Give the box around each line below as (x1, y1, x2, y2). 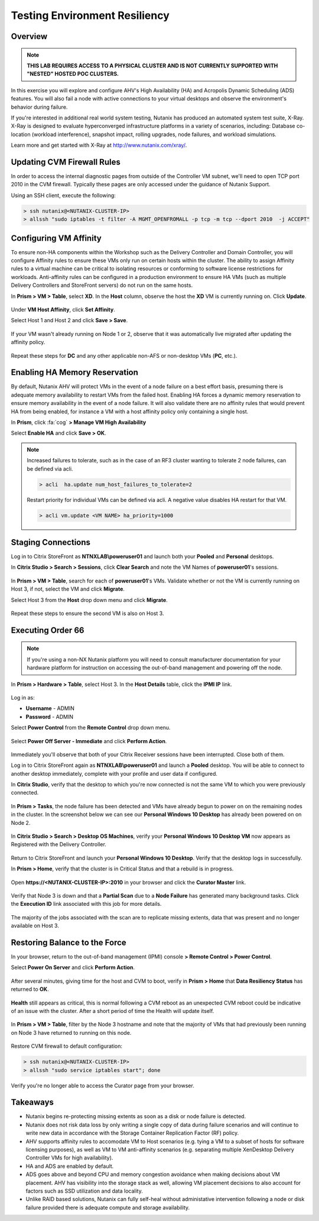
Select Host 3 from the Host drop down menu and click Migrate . (11, 596, 168, 603)
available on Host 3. (11, 922, 59, 929)
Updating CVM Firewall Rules (11, 157, 121, 167)
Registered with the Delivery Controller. (11, 841, 106, 848)
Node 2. (11, 819, 31, 826)
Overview (11, 31, 48, 41)
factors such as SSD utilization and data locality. (25, 1187, 143, 1194)
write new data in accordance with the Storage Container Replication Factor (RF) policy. (25, 1129, 239, 1136)
